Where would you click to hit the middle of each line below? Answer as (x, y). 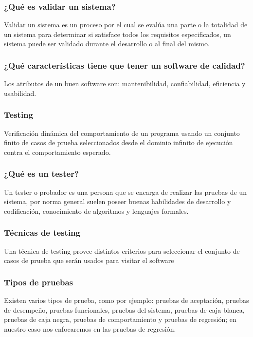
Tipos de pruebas (39, 282)
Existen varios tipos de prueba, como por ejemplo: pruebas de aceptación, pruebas (126, 300)
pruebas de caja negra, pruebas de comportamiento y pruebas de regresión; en (120, 319)
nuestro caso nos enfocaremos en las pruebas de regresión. (90, 328)
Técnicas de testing (42, 233)
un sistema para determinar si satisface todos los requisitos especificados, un (117, 34)
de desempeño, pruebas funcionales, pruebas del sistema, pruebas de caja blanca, (124, 309)
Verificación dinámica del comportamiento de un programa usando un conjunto (122, 133)
